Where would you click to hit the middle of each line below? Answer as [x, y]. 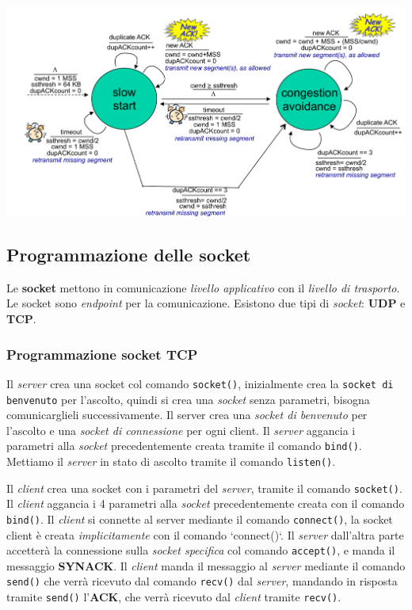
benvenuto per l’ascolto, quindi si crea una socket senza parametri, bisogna [188, 399]
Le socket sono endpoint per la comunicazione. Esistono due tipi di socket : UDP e [206, 303]
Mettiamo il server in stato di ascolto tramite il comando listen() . [171, 461]
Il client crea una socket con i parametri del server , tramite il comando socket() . [204, 488]
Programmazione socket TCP [102, 354]
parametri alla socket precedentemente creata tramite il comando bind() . [184, 446]
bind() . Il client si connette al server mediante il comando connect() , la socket [200, 518]
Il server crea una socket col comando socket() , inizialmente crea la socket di [200, 383]
